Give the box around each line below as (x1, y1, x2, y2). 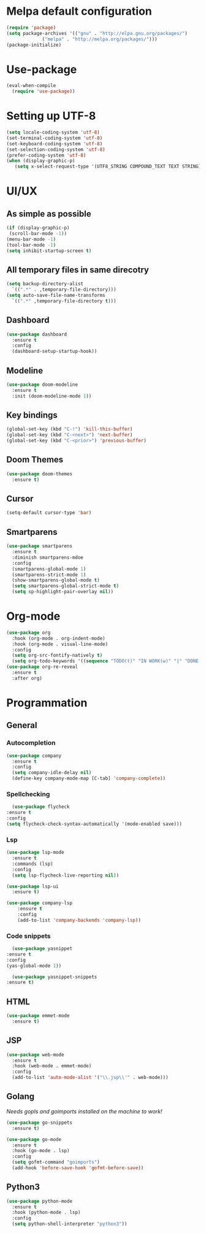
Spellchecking (6, 789, 50, 798)
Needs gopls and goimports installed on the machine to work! (6, 1107, 162, 1115)
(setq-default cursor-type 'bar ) (6, 510, 92, 516)
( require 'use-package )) (12, 88, 75, 94)
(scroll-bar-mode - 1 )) (9, 231, 67, 237)
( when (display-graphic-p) (6, 158, 75, 164)
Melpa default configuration (6, 4, 152, 18)
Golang (6, 1091, 35, 1102)
